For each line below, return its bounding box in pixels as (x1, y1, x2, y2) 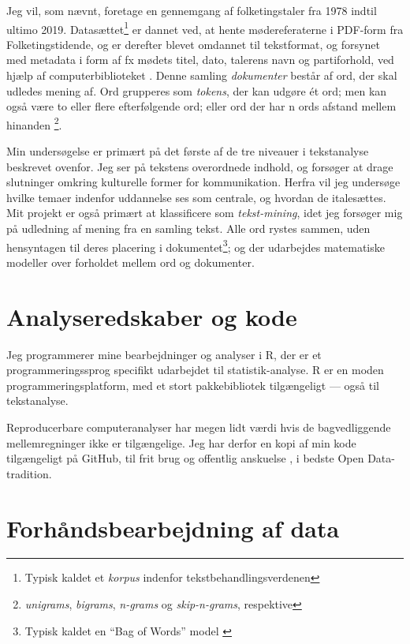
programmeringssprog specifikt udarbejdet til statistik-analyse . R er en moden (6, 361, 384, 378)
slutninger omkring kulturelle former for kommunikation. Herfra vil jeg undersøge (6, 174, 401, 190)
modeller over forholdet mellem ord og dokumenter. (6, 253, 255, 270)
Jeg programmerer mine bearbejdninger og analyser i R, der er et (6, 346, 322, 362)
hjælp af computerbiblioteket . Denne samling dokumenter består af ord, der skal (6, 67, 397, 84)
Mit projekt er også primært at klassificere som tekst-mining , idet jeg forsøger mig (6, 204, 403, 221)
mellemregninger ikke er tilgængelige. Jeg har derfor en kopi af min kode (6, 434, 356, 451)
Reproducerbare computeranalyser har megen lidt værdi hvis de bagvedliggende (6, 418, 391, 435)
